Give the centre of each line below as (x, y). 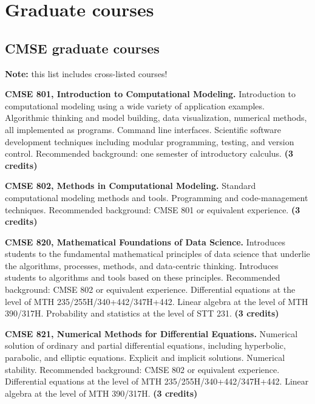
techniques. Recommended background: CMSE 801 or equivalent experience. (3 (153, 209)
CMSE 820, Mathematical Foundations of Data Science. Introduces (145, 241)
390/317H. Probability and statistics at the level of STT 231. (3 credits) (142, 313)
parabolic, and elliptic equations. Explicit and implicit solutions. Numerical (145, 358)
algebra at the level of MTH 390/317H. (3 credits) (101, 393)
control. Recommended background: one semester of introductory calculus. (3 (149, 153)
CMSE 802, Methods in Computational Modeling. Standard (130, 186)
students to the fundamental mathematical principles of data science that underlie (157, 254)
